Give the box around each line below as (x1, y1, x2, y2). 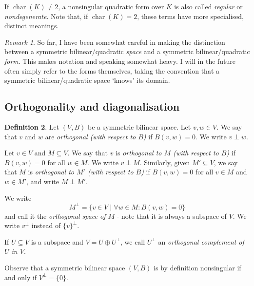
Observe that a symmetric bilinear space (4, 262, 125, 272)
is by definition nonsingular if (154, 262, 241, 272)
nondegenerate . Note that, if (4, 11, 88, 21)
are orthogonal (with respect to (45, 131, 136, 141)
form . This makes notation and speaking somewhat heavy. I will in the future (4, 56, 236, 66)
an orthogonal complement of (158, 236, 244, 247)
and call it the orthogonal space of (4, 210, 106, 221)
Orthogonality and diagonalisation (4, 99, 180, 114)
